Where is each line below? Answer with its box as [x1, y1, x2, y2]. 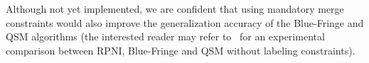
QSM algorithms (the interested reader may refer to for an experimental [6, 29, 325, 44]
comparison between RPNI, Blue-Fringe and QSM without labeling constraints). [6, 42, 355, 57]
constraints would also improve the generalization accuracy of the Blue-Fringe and [6, 15, 364, 30]
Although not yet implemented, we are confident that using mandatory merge [6, 1, 344, 16]
